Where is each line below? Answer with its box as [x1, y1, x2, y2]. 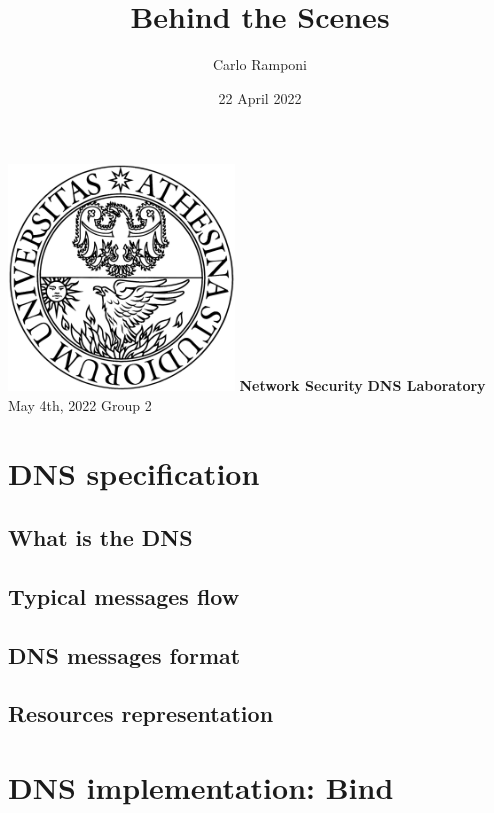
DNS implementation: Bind [8, 766, 394, 807]
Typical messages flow [8, 580, 240, 611]
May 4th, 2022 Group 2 [8, 394, 152, 415]
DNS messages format [8, 639, 241, 670]
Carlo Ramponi [213, 54, 307, 75]
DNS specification [8, 453, 260, 494]
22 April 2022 [218, 87, 302, 108]
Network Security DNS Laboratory [239, 375, 486, 396]
